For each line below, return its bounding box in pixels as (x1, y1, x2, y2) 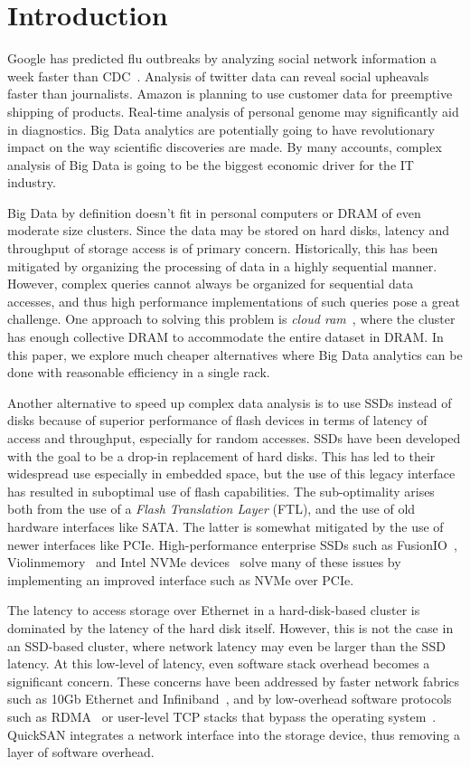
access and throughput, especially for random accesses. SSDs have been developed (7, 429, 461, 447)
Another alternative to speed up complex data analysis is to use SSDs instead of (7, 393, 452, 412)
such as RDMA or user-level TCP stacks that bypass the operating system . (7, 706, 437, 725)
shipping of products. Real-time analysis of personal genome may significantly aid (7, 101, 459, 120)
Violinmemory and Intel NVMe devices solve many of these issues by (7, 553, 401, 572)
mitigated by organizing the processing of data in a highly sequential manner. (7, 256, 437, 275)
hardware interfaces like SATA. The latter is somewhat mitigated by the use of (7, 516, 444, 535)
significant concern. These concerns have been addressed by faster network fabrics (7, 671, 460, 690)
